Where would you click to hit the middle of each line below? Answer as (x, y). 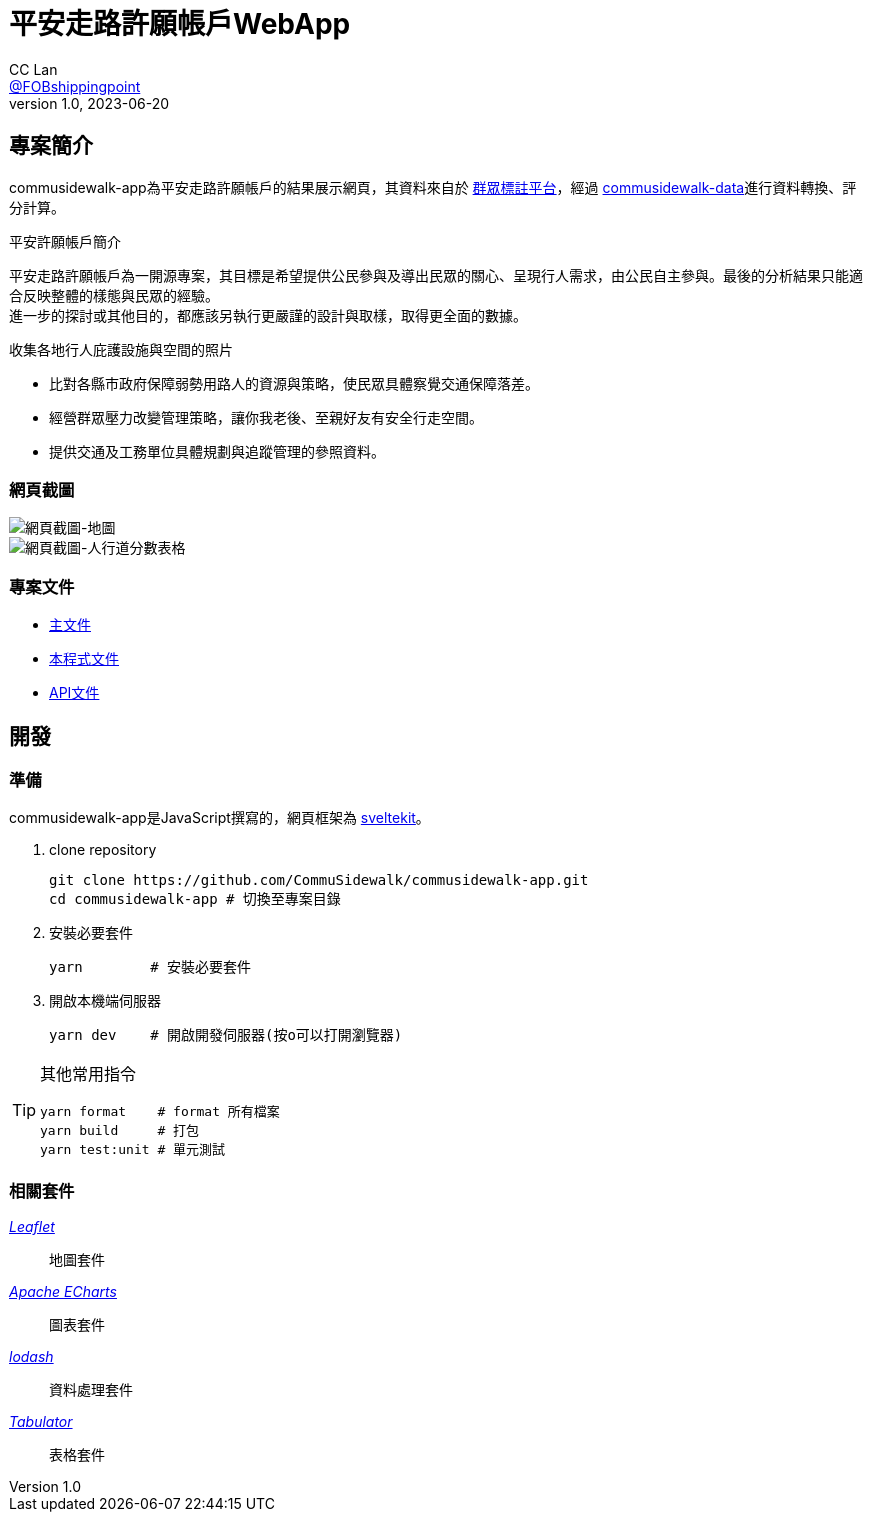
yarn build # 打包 (120, 1131)
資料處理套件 (91, 1390)
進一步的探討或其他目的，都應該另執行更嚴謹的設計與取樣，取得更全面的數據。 (268, 315)
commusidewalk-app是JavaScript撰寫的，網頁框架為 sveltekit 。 (219, 818)
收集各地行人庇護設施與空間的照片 (121, 349)
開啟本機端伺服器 (105, 1001)
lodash (31, 1357)
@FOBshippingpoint (75, 86)
